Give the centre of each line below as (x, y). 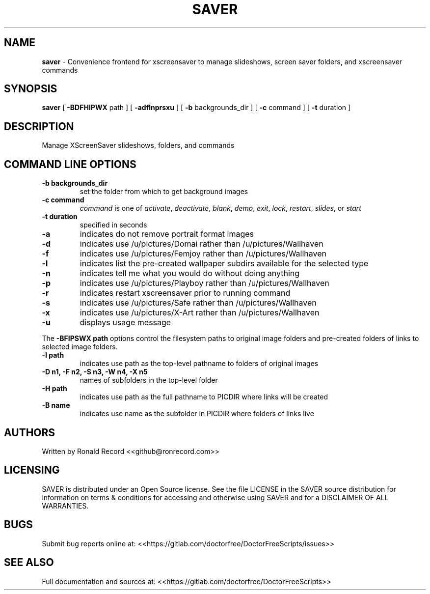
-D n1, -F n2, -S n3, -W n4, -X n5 (95, 372)
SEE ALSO (29, 563)
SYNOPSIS (31, 89)
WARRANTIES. (65, 506)
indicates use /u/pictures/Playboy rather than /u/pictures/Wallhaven (204, 283)
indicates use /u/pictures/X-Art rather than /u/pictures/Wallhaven (200, 313)
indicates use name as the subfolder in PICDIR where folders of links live (197, 414)
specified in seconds (113, 225)
